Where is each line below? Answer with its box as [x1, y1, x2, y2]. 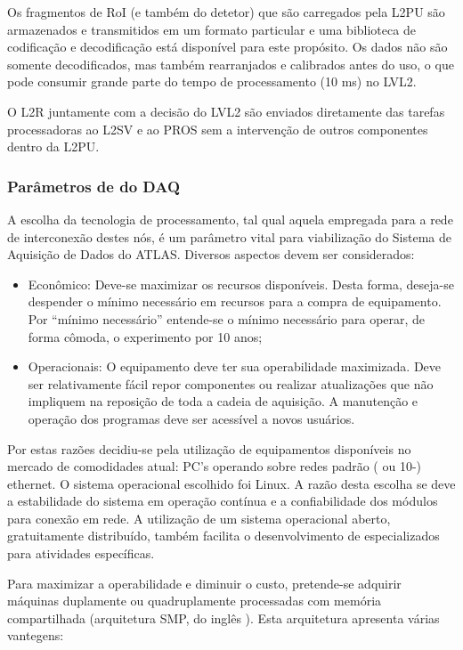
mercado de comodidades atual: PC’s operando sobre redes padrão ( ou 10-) [7, 457, 422, 475]
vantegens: [7, 626, 64, 645]
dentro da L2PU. [7, 137, 100, 156]
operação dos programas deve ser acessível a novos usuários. [28, 409, 355, 427]
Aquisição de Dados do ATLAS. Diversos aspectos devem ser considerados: [7, 245, 415, 264]
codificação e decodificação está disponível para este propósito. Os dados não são [7, 37, 448, 56]
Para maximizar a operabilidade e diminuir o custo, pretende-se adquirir [7, 573, 402, 592]
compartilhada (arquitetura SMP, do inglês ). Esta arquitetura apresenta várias [7, 608, 440, 627]
